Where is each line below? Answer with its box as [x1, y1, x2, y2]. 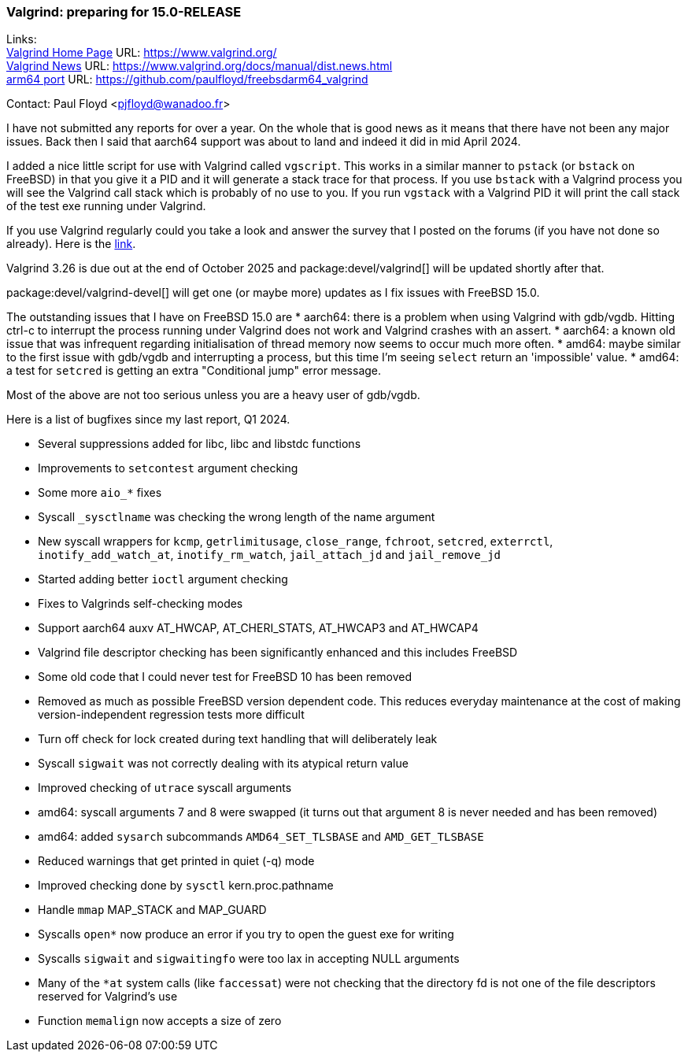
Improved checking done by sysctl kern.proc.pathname [38, 879, 334, 893]
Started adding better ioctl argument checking [38, 572, 288, 586]
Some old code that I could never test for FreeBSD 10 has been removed [38, 670, 412, 684]
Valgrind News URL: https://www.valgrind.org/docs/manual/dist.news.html [6, 59, 393, 73]
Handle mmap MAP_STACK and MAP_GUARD [38, 903, 267, 917]
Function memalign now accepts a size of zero [38, 1014, 282, 1028]
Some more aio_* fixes [38, 486, 162, 500]
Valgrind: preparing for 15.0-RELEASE [6, 4, 242, 20]
